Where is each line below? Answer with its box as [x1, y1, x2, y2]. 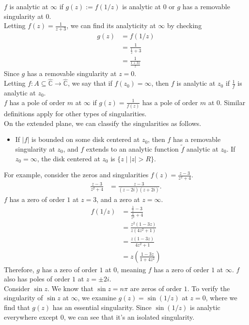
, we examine [78, 293, 116, 303]
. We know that [47, 283, 93, 293]
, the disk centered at [37, 153, 100, 163]
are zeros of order [130, 283, 182, 293]
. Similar [220, 97, 246, 107]
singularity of [4, 293, 43, 303]
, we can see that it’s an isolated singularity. [63, 311, 195, 322]
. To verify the [187, 283, 230, 293]
